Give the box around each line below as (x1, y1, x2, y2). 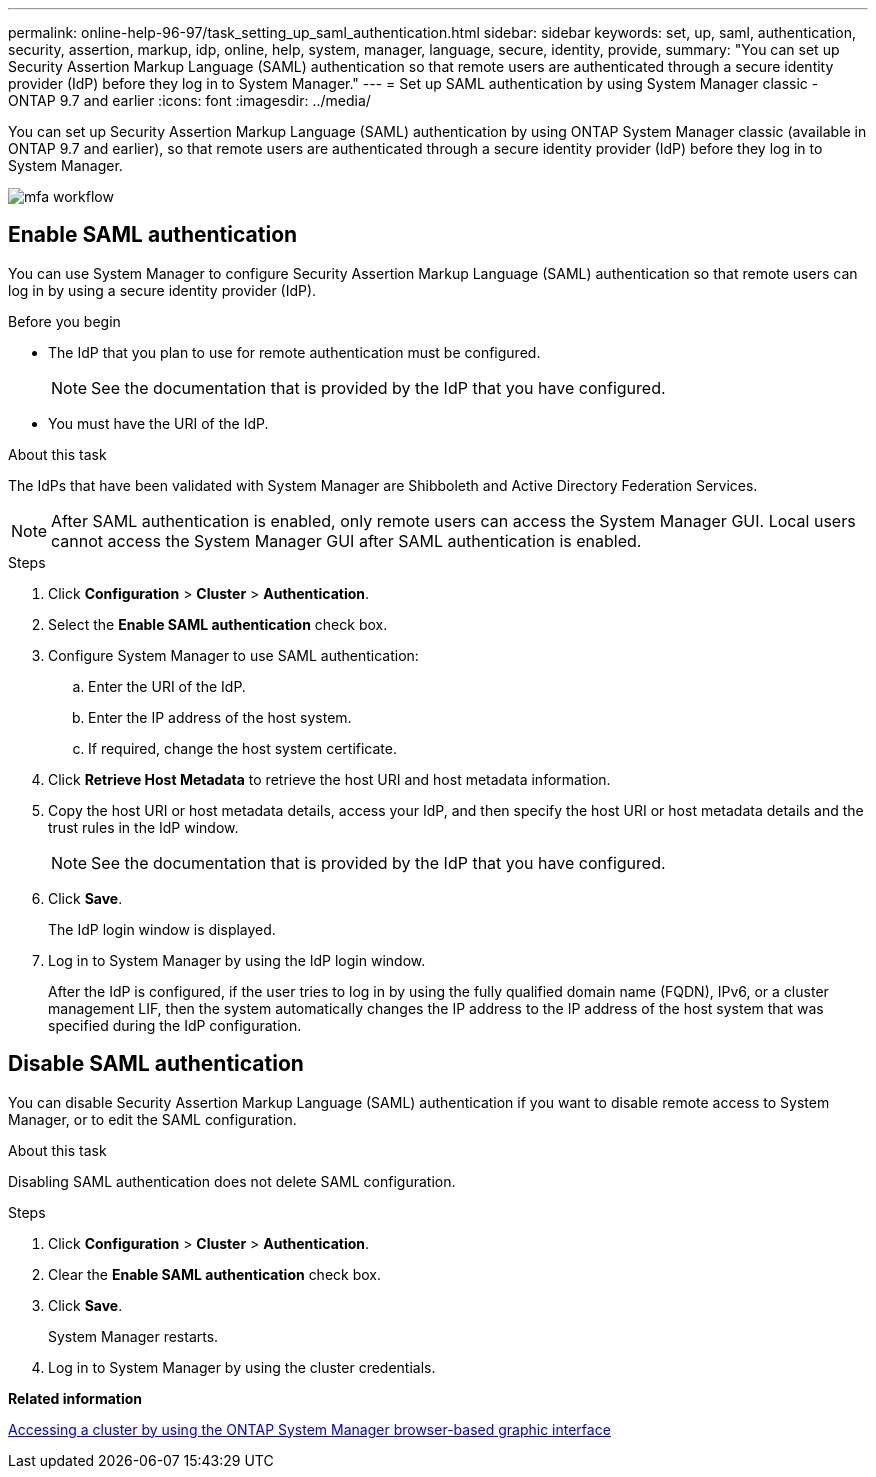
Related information (8, 1389, 143, 1407)
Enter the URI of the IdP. (88, 677, 246, 695)
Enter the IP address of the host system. (88, 708, 352, 726)
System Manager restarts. (48, 1327, 219, 1345)
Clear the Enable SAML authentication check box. (48, 1265, 382, 1283)
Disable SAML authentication (8, 1051, 304, 1077)
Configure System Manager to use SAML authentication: (48, 646, 419, 664)
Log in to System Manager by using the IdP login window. (48, 951, 426, 969)
